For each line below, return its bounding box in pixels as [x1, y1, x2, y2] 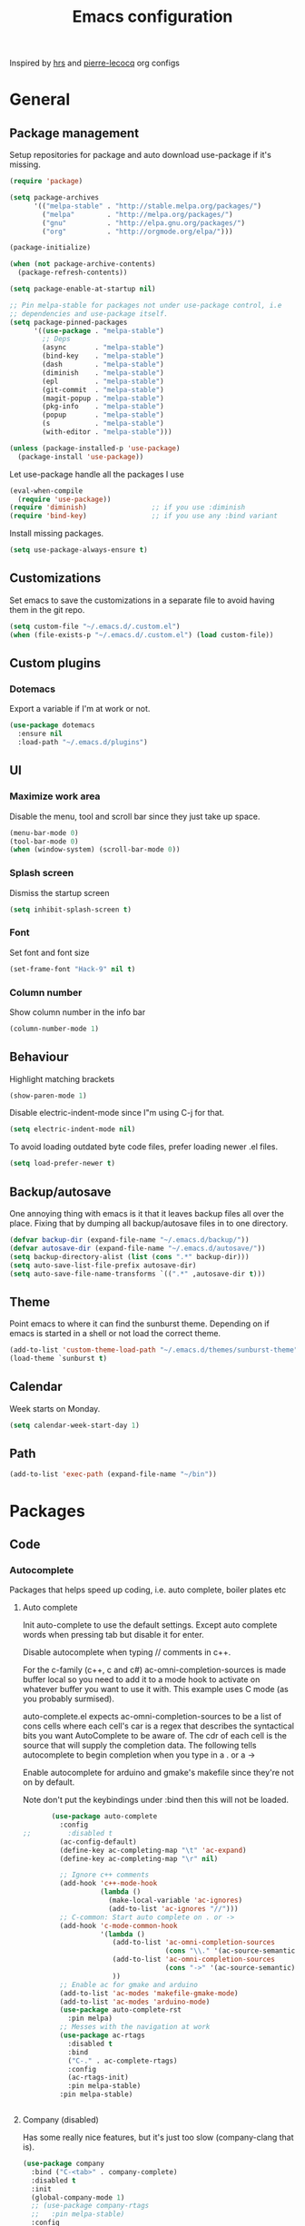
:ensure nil [17, 729, 64, 739]
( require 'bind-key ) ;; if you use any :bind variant [9, 511, 279, 521]
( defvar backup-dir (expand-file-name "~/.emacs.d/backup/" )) [9, 1236, 250, 1245]
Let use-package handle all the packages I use [9, 468, 184, 479]
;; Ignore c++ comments [59, 1870, 150, 1880]
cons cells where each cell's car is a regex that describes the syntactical [22, 1720, 295, 1731]
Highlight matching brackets [9, 1073, 115, 1084]
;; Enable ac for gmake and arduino [59, 1980, 198, 1989]
